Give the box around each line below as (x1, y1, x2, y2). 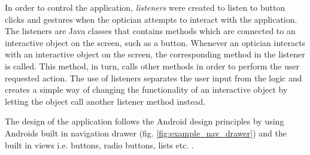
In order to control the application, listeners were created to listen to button (5, 1, 285, 13)
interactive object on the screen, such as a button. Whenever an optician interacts (5, 36, 306, 48)
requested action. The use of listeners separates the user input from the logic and (5, 71, 302, 84)
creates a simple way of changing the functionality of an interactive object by (5, 83, 288, 96)
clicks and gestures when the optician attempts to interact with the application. (5, 13, 297, 25)
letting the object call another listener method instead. (5, 95, 206, 107)
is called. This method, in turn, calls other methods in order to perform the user (5, 59, 300, 72)
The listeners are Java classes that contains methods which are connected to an (5, 25, 296, 37)
